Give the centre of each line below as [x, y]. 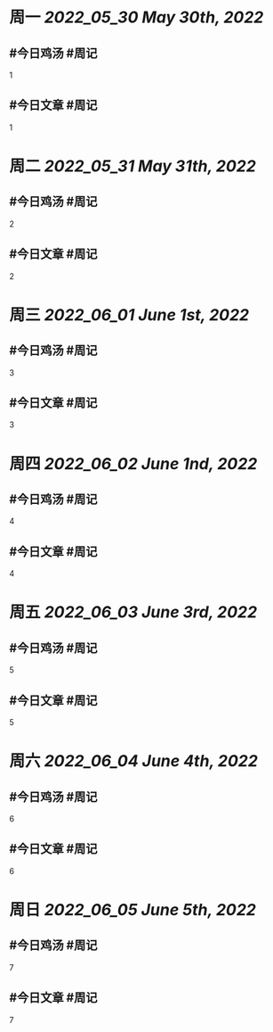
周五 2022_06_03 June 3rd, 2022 [133, 612]
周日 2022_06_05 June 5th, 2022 [132, 910]
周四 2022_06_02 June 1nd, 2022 [133, 463]
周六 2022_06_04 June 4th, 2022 [133, 761]
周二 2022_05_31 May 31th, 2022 [132, 166]
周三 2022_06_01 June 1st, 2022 [129, 314]
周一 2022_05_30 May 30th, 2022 [136, 17]
